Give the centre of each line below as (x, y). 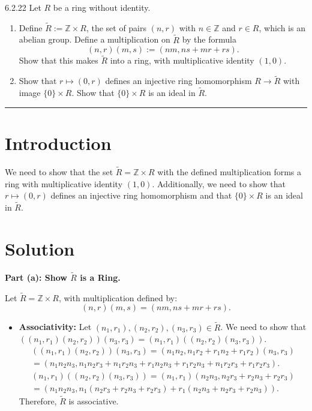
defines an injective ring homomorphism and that (141, 195)
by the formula (209, 39)
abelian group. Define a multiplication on (94, 39)
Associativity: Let (55, 327)
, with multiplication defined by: (118, 297)
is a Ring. (100, 277)
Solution (40, 248)
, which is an (282, 27)
